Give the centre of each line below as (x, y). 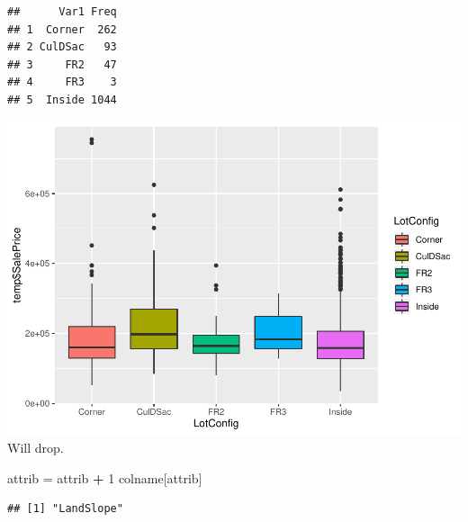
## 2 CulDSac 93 (62, 47)
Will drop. (36, 448)
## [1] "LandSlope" (65, 509)
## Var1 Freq (62, 12)
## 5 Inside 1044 (62, 99)
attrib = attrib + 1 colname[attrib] (105, 477)
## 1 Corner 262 (62, 29)
